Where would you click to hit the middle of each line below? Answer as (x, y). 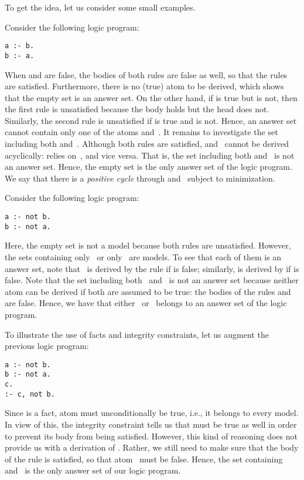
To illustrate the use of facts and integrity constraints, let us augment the (137, 334)
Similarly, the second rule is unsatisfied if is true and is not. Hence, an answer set (151, 120)
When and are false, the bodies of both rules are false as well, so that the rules (146, 74)
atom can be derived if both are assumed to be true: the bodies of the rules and (148, 291)
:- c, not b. (30, 394)
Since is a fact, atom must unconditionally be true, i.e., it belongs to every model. (152, 413)
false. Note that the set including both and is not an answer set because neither (152, 280)
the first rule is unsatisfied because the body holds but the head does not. (137, 109)
